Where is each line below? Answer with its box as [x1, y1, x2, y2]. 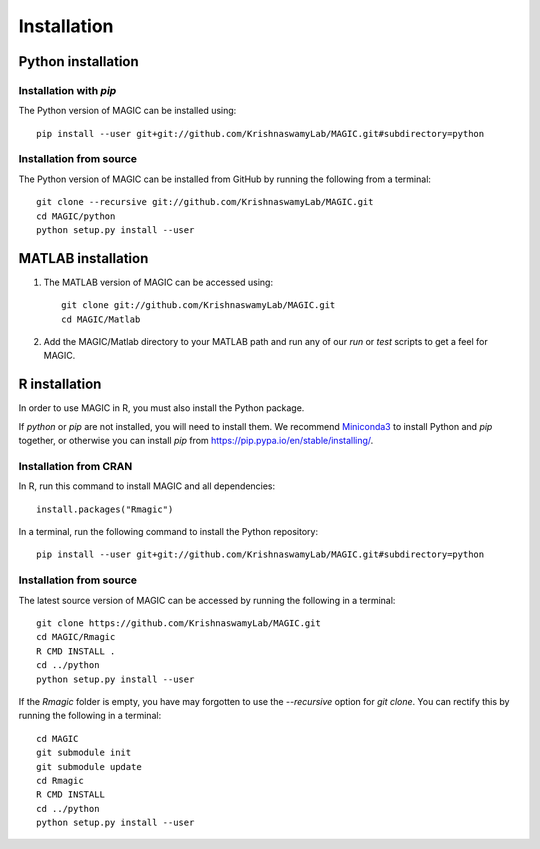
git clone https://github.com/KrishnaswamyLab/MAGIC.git [36, 618, 322, 629]
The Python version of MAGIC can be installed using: [18, 105, 237, 117]
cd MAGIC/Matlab [61, 313, 141, 325]
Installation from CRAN [18, 459, 133, 473]
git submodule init [36, 747, 132, 759]
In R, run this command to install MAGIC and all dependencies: [18, 480, 276, 492]
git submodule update [36, 761, 142, 772]
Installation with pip [18, 83, 117, 97]
